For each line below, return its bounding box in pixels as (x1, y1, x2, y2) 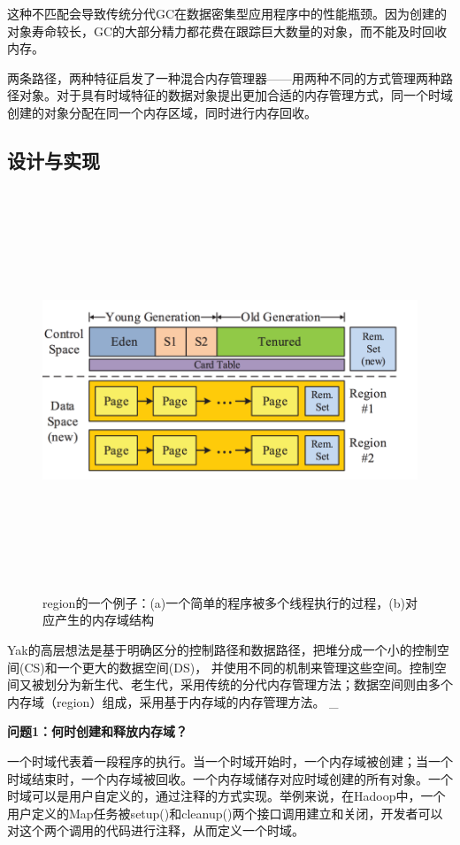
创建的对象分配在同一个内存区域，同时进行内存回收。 (7, 103, 317, 121)
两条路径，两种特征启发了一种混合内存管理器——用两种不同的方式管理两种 (7, 68, 441, 87)
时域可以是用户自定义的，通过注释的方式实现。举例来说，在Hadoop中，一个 (7, 787, 446, 805)
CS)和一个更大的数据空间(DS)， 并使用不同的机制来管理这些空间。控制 (24, 657, 434, 676)
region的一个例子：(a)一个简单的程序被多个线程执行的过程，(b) (42, 593, 405, 611)
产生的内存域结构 (54, 611, 154, 629)
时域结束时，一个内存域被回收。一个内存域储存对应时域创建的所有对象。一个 (7, 769, 453, 787)
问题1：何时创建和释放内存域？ (7, 722, 188, 741)
